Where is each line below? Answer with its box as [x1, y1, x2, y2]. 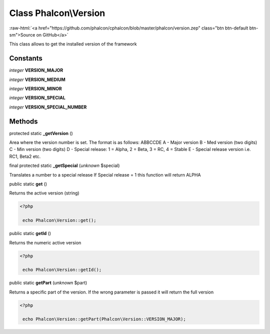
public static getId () [9, 230, 51, 236]
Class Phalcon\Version [9, 7, 105, 18]
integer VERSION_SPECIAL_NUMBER [9, 104, 87, 110]
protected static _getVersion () [9, 130, 73, 136]
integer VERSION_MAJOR [9, 67, 63, 73]
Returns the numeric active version [9, 239, 81, 245]
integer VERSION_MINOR [9, 85, 62, 92]
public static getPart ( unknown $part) [9, 280, 87, 286]
